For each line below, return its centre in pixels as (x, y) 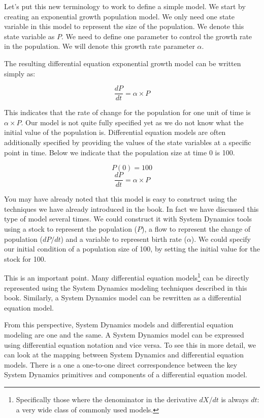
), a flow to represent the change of (196, 229)
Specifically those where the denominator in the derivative (106, 399)
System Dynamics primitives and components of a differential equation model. (126, 374)
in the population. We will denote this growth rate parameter (100, 46)
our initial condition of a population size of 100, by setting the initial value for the (132, 249)
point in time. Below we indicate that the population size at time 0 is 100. (120, 152)
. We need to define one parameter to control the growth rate (157, 36)
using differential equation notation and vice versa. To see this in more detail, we (130, 344)
